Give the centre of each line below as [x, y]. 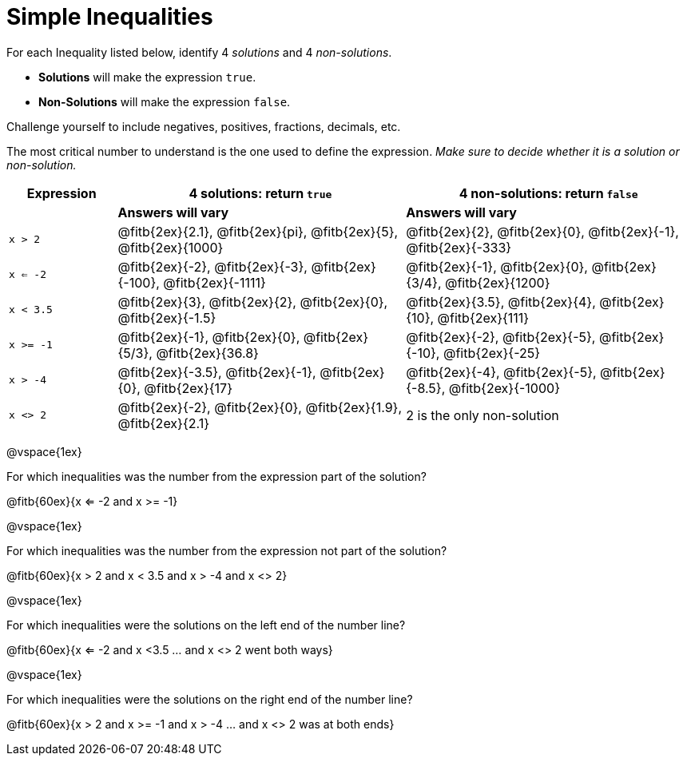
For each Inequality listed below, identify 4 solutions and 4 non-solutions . [199, 52]
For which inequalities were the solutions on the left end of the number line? [206, 625]
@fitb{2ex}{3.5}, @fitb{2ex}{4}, [501, 302]
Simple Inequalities [110, 17]
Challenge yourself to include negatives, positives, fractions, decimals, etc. [204, 126]
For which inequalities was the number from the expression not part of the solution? [227, 550]
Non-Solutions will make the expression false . [165, 101]
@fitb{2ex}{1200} [497, 282]
